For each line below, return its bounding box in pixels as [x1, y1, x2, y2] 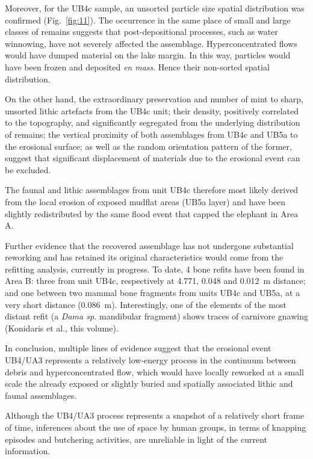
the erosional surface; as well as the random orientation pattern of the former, [5, 140, 292, 152]
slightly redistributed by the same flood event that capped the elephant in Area [5, 207, 299, 220]
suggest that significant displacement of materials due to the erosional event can [5, 152, 300, 164]
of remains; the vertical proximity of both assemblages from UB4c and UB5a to [5, 128, 298, 140]
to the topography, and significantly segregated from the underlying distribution [5, 116, 300, 129]
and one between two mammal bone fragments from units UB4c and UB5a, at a [5, 286, 300, 299]
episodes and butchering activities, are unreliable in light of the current [5, 433, 268, 445]
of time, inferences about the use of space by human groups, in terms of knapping [5, 421, 306, 433]
